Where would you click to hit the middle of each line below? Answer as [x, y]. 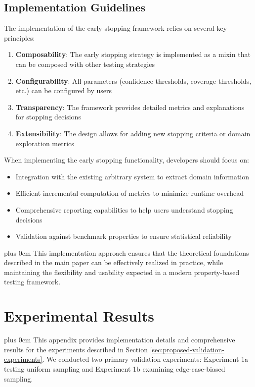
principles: [20, 37]
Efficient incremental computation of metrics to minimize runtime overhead [130, 193]
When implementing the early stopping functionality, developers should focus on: [127, 160]
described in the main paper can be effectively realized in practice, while [114, 262]
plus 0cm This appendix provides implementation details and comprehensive [120, 340]
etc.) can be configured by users [64, 90]
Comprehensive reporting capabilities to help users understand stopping [124, 209]
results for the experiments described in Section [76, 349]
